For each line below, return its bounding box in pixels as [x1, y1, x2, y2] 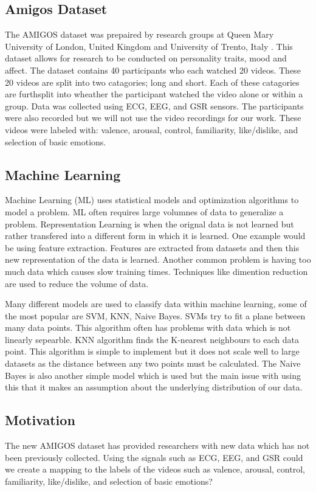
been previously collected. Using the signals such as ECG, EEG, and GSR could [5, 451, 303, 463]
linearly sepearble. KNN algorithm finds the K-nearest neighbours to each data [5, 333, 299, 345]
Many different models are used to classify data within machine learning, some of [5, 297, 307, 310]
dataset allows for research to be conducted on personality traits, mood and [5, 52, 287, 64]
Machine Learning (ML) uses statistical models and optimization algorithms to [5, 193, 299, 206]
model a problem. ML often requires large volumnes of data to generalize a [5, 205, 284, 218]
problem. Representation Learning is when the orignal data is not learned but [5, 217, 294, 230]
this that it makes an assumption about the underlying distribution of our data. [5, 381, 303, 393]
